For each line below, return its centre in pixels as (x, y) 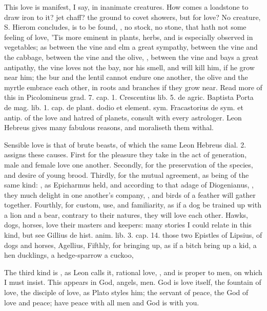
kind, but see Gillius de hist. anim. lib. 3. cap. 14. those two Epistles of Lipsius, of (133, 235)
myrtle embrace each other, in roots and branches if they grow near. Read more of (133, 87)
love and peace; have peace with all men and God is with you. (102, 302)
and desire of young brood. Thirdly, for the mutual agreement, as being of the (127, 174)
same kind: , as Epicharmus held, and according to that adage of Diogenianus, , (129, 185)
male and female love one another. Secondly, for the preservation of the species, (129, 164)
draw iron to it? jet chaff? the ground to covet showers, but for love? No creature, (132, 17)
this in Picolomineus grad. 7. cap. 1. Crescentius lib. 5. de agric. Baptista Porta (129, 97)
